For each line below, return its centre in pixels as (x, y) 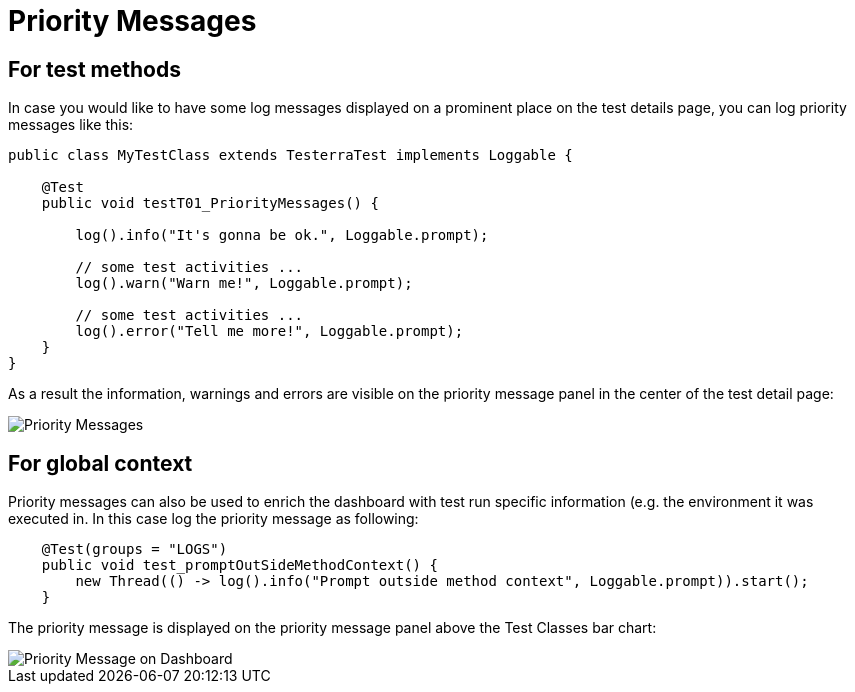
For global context (100, 463)
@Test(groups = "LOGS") (134, 549)
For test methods (94, 69)
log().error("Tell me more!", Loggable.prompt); (269, 331)
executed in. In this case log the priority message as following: (213, 519)
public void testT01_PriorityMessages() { (210, 203)
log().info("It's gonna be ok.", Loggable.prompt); (282, 235)
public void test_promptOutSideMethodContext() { (239, 565)
